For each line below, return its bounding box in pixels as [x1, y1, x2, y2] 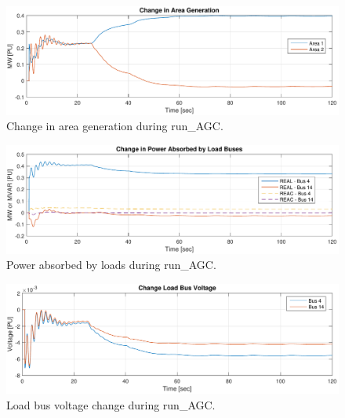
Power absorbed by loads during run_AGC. [6, 256, 216, 273]
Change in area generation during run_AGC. [6, 118, 223, 134]
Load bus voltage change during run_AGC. [6, 396, 216, 413]
